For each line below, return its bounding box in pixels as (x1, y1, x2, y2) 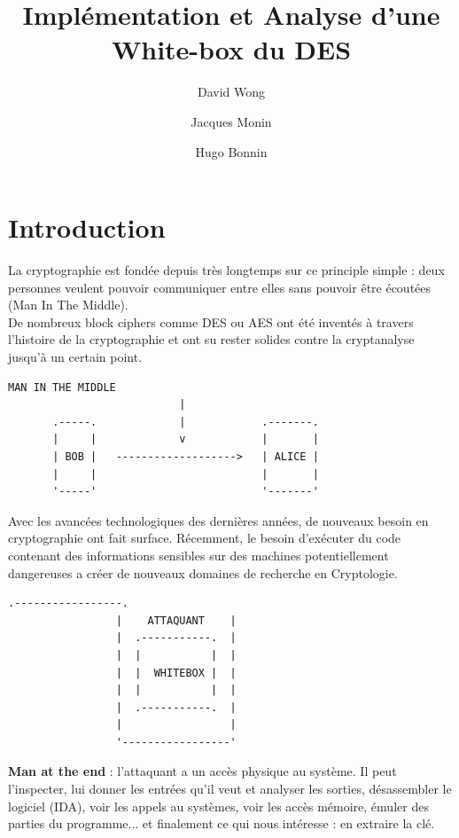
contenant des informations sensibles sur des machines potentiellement (8, 545, 389, 564)
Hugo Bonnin (195, 142, 268, 161)
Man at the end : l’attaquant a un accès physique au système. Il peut (8, 762, 397, 780)
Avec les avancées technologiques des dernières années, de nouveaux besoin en (8, 511, 429, 529)
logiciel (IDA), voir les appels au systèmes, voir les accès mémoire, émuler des (8, 796, 429, 815)
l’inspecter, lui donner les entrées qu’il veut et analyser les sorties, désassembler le (8, 779, 452, 798)
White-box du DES (111, 31, 352, 67)
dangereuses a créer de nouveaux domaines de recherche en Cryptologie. (8, 563, 398, 582)
